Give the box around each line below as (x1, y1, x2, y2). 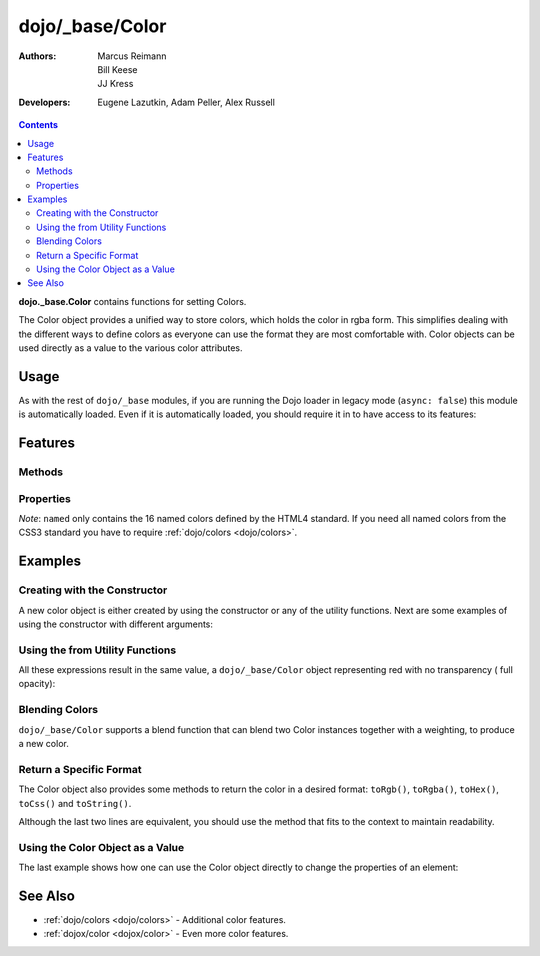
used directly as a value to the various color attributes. (18, 341, 244, 354)
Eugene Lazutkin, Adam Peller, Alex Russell (97, 96, 275, 108)
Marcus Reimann (97, 50, 167, 62)
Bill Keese (97, 63, 138, 75)
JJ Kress (97, 78, 134, 90)
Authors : (18, 50, 57, 62)
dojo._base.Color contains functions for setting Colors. (18, 295, 247, 307)
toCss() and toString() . (18, 797, 132, 809)
